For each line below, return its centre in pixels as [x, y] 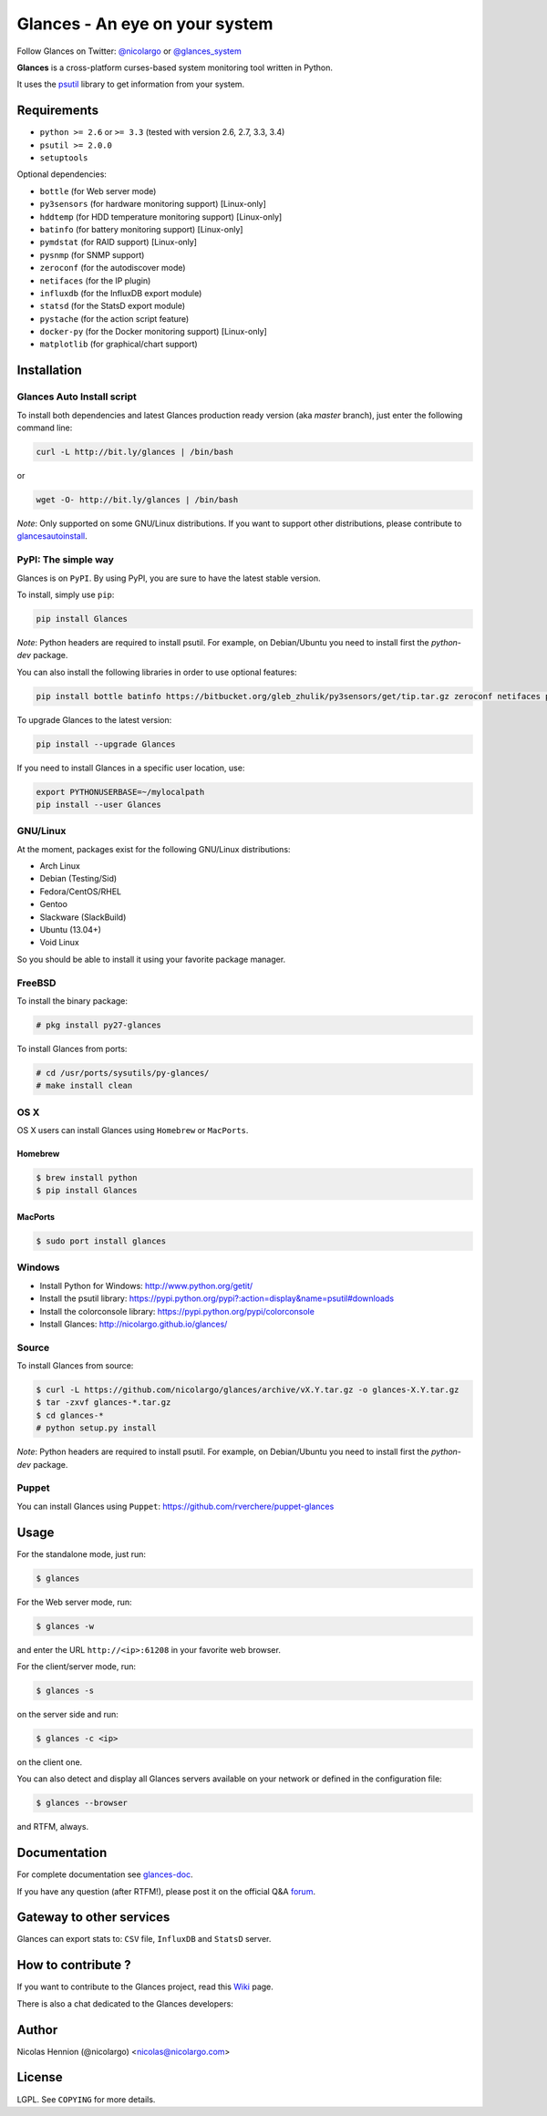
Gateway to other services [93, 1918]
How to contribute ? [74, 1965]
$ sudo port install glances [101, 1241]
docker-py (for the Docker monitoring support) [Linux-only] [154, 332]
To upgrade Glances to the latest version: [94, 719]
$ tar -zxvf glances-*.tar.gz [103, 1403]
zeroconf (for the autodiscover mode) [113, 268]
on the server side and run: [67, 1714]
